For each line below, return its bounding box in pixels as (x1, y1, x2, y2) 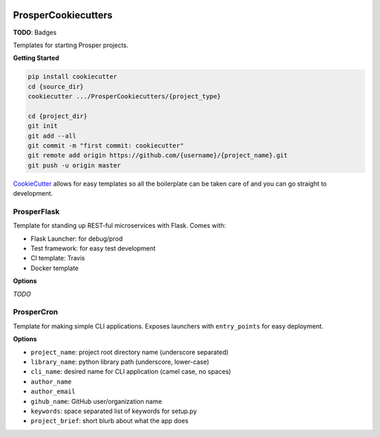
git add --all (27, 132, 77, 140)
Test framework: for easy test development (30, 244, 156, 253)
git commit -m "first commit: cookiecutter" (27, 141, 184, 150)
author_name (30, 377, 72, 386)
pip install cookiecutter (27, 72, 118, 81)
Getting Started (13, 53, 60, 63)
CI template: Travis (30, 254, 86, 262)
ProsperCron (13, 307, 58, 317)
